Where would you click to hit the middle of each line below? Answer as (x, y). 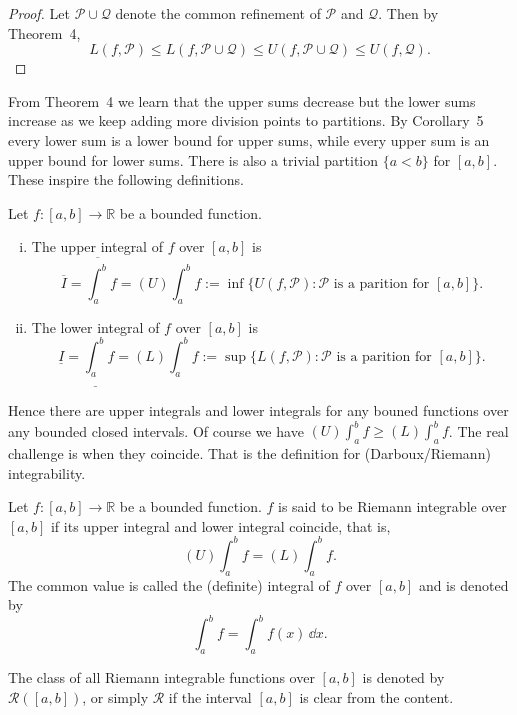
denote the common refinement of (218, 13)
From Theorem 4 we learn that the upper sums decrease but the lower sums (242, 100)
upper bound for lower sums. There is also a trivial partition (193, 159)
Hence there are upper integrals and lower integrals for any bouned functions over (258, 410)
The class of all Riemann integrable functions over (161, 677)
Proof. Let (39, 13)
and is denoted (463, 584)
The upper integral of (97, 246)
